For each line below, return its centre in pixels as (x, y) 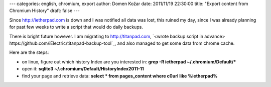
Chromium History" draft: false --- (44, 11)
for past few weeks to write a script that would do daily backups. (76, 27)
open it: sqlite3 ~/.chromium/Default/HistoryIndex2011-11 (83, 69)
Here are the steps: (29, 52)
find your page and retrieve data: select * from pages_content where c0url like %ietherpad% (120, 76)
